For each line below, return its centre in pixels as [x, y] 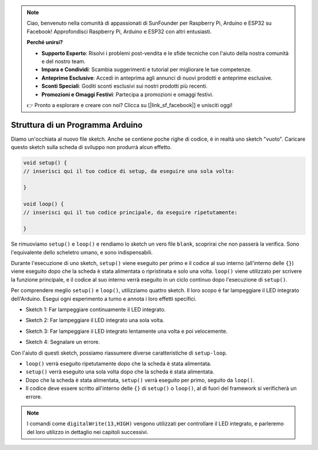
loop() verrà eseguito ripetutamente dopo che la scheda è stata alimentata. [119, 363]
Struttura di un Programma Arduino [77, 125]
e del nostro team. [64, 61]
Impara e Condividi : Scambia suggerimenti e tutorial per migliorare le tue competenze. [147, 70]
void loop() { [44, 204]
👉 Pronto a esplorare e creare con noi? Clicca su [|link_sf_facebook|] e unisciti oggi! [130, 105]
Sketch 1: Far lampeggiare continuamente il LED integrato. [96, 310]
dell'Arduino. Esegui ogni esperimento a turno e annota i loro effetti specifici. [104, 299]
